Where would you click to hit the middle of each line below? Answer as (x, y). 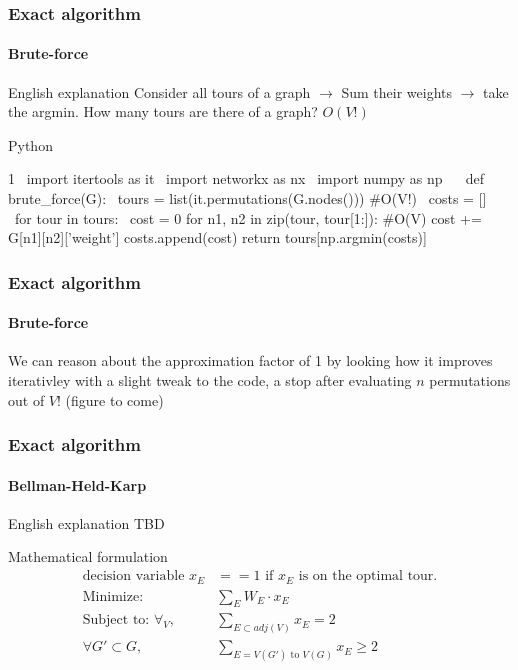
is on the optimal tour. (368, 576)
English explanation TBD (86, 522)
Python (30, 144)
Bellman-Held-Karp (77, 484)
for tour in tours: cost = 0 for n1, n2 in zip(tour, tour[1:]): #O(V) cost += (248, 217)
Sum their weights (397, 91)
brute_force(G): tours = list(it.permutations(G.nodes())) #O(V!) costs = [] (247, 198)
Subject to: (116, 620)
